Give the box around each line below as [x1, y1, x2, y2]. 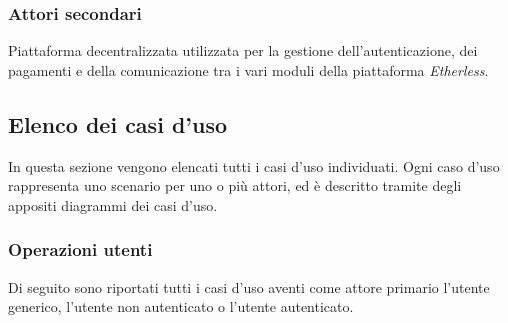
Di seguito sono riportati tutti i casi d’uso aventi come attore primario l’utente [8, 276, 490, 297]
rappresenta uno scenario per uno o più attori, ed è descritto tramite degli [8, 175, 462, 196]
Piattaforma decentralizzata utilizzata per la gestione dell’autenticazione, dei [8, 40, 478, 61]
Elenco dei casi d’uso [8, 108, 228, 139]
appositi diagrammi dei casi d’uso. [8, 194, 218, 215]
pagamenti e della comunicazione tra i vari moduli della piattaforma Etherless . [8, 59, 489, 80]
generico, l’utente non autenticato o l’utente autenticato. [8, 296, 354, 317]
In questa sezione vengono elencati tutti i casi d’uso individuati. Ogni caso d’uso [8, 155, 500, 176]
